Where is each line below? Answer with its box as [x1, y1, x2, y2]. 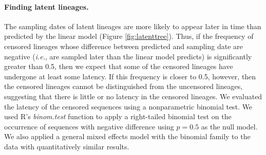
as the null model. [201, 121, 258, 131]
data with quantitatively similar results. [4, 141, 129, 151]
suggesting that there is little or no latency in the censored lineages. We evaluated [4, 91, 262, 101]
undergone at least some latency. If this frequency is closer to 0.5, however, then [4, 71, 256, 81]
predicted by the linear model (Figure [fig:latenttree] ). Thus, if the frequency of [4, 31, 254, 41]
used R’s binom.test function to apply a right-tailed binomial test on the [4, 111, 232, 122]
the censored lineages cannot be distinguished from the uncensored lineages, [4, 81, 243, 92]
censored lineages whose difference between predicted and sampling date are [4, 40, 243, 51]
